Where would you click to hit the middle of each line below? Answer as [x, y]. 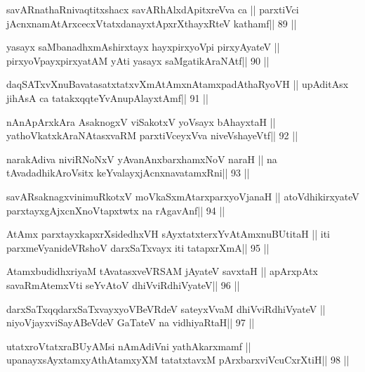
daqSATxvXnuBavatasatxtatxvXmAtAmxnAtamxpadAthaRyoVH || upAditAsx [178, 84]
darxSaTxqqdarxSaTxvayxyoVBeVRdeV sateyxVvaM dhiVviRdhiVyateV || [166, 308]
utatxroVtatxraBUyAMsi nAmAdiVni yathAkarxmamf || [129, 346]
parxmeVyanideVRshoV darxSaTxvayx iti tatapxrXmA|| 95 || [138, 247]
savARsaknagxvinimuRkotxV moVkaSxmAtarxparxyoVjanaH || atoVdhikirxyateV [183, 196]
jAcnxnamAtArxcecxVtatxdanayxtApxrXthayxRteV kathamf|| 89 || [152, 23]
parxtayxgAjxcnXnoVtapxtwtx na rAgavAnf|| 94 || [116, 210]
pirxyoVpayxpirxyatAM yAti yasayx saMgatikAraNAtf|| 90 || [138, 60]
